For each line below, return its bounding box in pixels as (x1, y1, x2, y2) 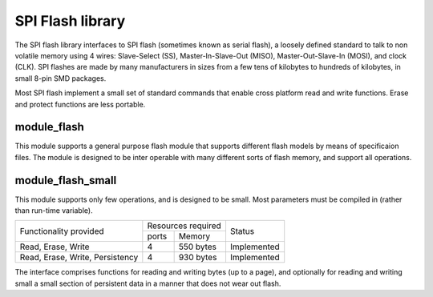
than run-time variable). (14, 206, 93, 215)
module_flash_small (14, 173, 117, 187)
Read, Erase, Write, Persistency (19, 252, 139, 263)
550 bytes (178, 241, 216, 252)
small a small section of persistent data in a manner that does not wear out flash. (14, 279, 281, 288)
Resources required (147, 220, 222, 231)
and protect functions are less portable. (14, 99, 146, 109)
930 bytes (178, 252, 217, 263)
